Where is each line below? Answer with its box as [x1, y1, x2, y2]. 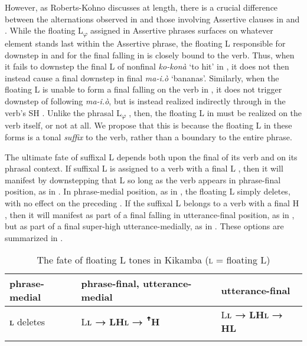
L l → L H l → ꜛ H [81, 314, 160, 328]
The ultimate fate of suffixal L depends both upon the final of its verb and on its [5, 150, 298, 163]
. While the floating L [5, 24, 83, 37]
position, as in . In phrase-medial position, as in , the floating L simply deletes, [5, 185, 290, 197]
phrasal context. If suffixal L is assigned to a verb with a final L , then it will [5, 162, 283, 174]
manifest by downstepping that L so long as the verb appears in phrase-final [5, 173, 281, 186]
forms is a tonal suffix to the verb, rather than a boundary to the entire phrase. [5, 130, 292, 143]
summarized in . [5, 231, 63, 243]
